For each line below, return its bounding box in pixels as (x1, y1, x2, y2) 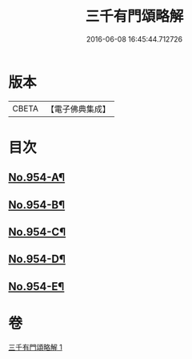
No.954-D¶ (8, 252, 66, 266)
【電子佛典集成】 (46, 103, 110, 115)
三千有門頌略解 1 (8, 342, 62, 352)
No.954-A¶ (8, 171, 66, 184)
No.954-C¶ (8, 225, 66, 239)
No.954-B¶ (8, 198, 66, 212)
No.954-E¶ (8, 280, 65, 293)
